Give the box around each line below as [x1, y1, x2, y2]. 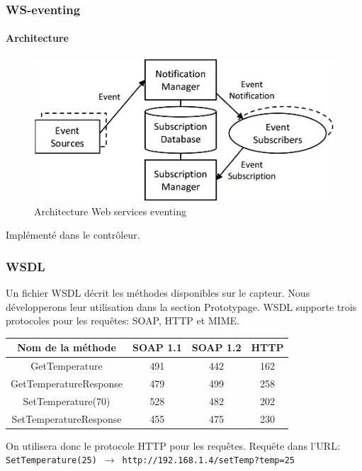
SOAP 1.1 [132, 340, 182, 355]
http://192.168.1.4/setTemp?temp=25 [122, 455, 295, 466]
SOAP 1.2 [191, 340, 242, 355]
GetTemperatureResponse [11, 376, 123, 391]
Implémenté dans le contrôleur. [6, 227, 140, 242]
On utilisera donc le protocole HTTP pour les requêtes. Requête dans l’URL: [6, 438, 340, 453]
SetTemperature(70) [23, 393, 111, 408]
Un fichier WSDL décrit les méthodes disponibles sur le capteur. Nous [6, 285, 310, 300]
